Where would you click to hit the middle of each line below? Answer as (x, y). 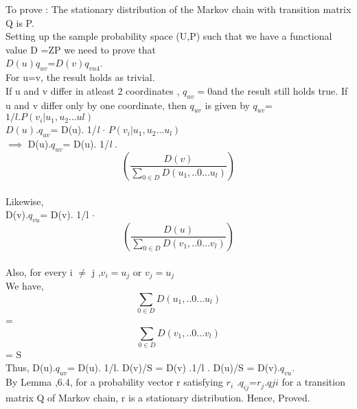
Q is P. (20, 22)
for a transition (313, 382)
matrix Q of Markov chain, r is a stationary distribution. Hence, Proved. (158, 398)
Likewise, (25, 201)
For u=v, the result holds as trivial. (80, 77)
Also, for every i (39, 271)
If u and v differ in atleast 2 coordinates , (93, 90)
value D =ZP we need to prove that (81, 49)
